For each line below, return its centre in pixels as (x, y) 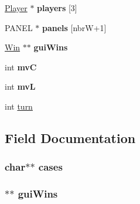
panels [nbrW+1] (74, 27)
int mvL (20, 86)
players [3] (57, 8)
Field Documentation (70, 137)
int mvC (21, 67)
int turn (19, 106)
